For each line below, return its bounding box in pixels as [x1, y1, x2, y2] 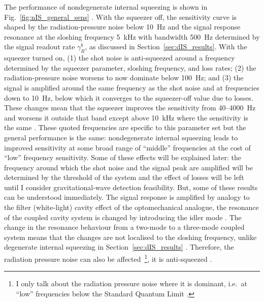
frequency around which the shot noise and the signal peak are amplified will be [4, 162, 253, 172]
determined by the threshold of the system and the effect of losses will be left [4, 172, 244, 183]
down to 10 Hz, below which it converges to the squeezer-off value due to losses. [4, 92, 253, 103]
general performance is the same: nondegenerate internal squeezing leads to [4, 132, 238, 142]
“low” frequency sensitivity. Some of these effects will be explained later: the [4, 152, 242, 163]
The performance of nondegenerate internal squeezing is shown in [4, 2, 208, 12]
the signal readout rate [4, 41, 75, 52]
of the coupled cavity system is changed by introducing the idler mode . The [4, 212, 242, 222]
